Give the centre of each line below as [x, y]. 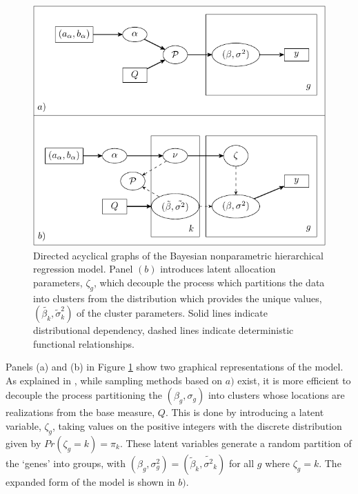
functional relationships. [84, 343]
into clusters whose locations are [276, 395]
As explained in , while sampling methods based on [114, 380]
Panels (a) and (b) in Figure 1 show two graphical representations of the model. [175, 367]
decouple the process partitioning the [84, 395]
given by [23, 443]
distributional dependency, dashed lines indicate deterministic [163, 330]
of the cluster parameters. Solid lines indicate [172, 313]
